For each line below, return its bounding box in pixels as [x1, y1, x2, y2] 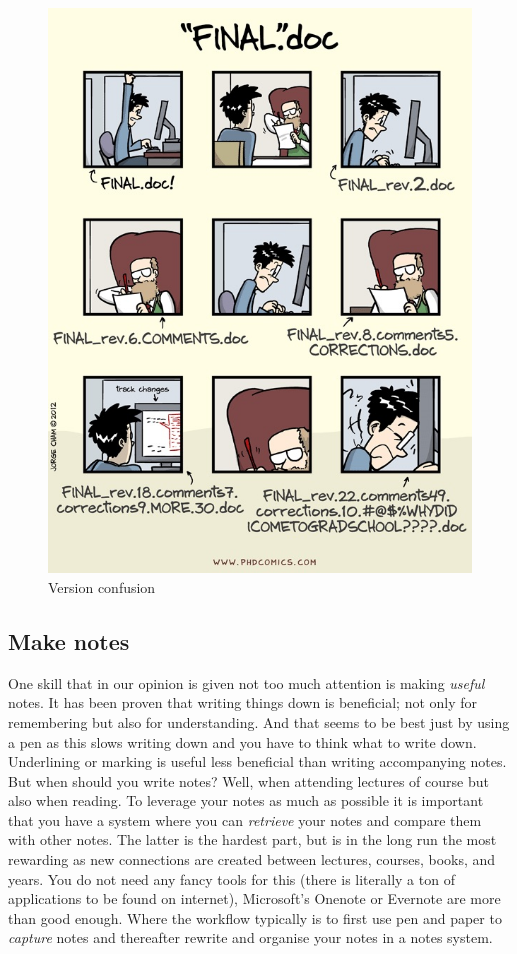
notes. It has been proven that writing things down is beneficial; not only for [8, 692, 478, 713]
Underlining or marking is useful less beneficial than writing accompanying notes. [8, 751, 507, 772]
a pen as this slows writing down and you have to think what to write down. [8, 731, 477, 752]
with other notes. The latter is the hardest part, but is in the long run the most [8, 829, 497, 850]
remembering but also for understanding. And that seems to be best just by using [8, 711, 510, 732]
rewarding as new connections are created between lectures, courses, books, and [8, 849, 496, 870]
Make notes [8, 625, 130, 656]
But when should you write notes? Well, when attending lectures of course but [8, 770, 489, 791]
